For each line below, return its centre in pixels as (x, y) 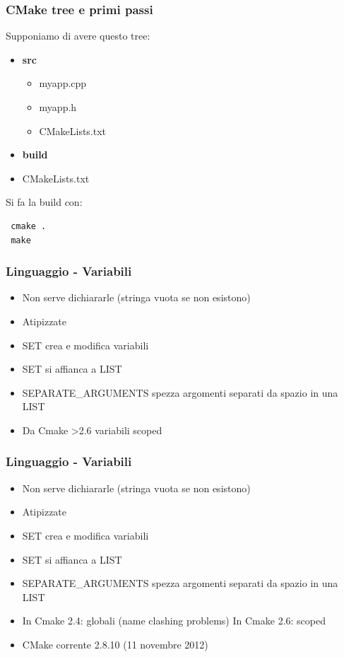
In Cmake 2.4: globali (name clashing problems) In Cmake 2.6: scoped (174, 621)
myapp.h (58, 107)
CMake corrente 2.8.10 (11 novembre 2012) (115, 644)
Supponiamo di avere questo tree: (78, 36)
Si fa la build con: (44, 202)
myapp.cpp (63, 83)
